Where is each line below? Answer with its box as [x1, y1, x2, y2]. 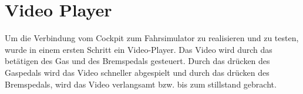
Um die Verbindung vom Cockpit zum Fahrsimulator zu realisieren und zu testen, [5, 32, 299, 44]
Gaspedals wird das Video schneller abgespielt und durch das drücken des [5, 66, 270, 78]
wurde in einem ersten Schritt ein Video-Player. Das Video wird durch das [5, 43, 272, 55]
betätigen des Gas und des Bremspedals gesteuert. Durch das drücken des [5, 55, 270, 67]
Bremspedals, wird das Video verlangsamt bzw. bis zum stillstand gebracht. [5, 78, 277, 90]
